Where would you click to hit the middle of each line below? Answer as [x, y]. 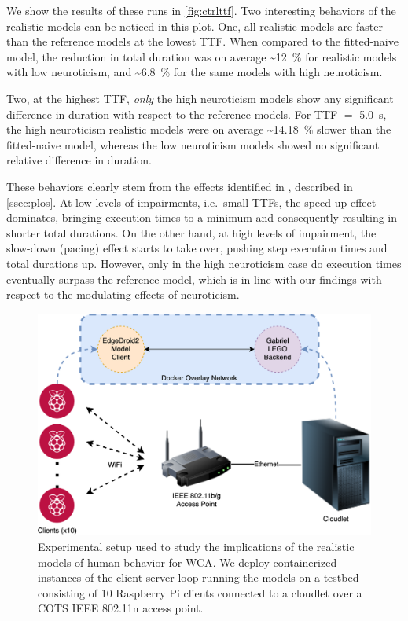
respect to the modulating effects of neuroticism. [123, 294]
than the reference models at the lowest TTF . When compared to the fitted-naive [202, 41]
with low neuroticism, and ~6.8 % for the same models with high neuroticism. [195, 72]
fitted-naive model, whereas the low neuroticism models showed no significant [193, 144]
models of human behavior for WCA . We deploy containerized [187, 562]
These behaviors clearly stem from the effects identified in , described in [180, 186]
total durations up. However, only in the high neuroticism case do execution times [204, 263]
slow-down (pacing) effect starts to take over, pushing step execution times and [197, 248]
